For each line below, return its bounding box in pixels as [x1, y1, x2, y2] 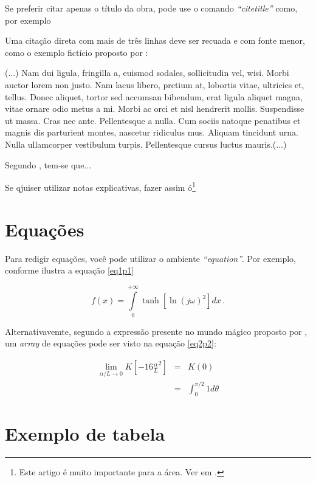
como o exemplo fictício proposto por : [5, 46, 148, 58]
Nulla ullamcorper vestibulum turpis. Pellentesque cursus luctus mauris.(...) [5, 137, 287, 150]
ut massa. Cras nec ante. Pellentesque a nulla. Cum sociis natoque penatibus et [5, 114, 301, 126]
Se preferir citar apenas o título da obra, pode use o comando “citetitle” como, [5, 2, 298, 14]
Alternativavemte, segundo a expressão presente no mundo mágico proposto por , [5, 325, 307, 337]
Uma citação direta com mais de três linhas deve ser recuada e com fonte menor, [5, 34, 305, 47]
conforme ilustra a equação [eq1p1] [5, 264, 134, 277]
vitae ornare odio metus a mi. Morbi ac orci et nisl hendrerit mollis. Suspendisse [5, 102, 304, 115]
